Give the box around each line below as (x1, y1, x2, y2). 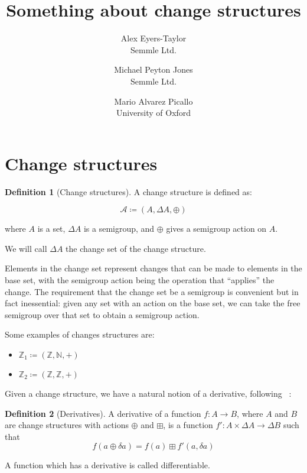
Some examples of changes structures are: (5, 328, 155, 341)
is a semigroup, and (83, 222, 155, 235)
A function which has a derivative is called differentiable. (5, 459, 210, 471)
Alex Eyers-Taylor (120, 32, 187, 44)
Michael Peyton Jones (114, 63, 193, 76)
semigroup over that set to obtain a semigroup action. (5, 308, 200, 320)
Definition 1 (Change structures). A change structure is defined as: (5, 185, 252, 197)
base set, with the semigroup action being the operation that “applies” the (5, 274, 275, 286)
